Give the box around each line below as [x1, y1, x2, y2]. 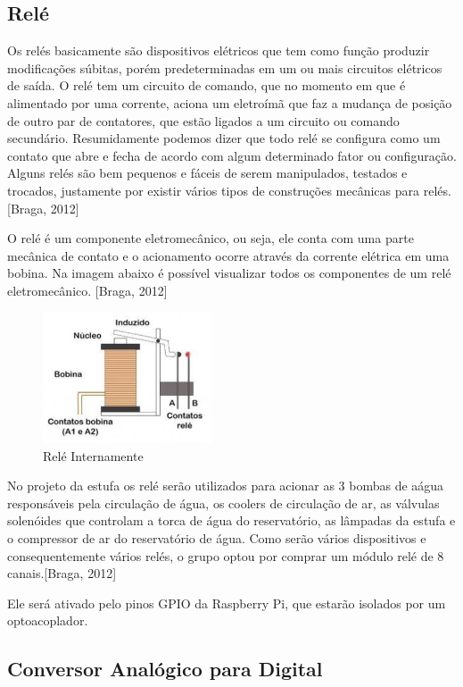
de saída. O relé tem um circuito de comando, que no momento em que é [7, 76, 406, 95]
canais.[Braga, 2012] [7, 564, 117, 582]
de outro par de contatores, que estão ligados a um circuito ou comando [7, 111, 400, 130]
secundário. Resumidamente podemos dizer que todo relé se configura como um [7, 129, 441, 147]
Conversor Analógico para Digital [7, 655, 323, 683]
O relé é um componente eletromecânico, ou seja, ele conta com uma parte [7, 229, 414, 247]
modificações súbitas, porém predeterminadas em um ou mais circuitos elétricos [7, 58, 442, 77]
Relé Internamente [43, 446, 144, 465]
